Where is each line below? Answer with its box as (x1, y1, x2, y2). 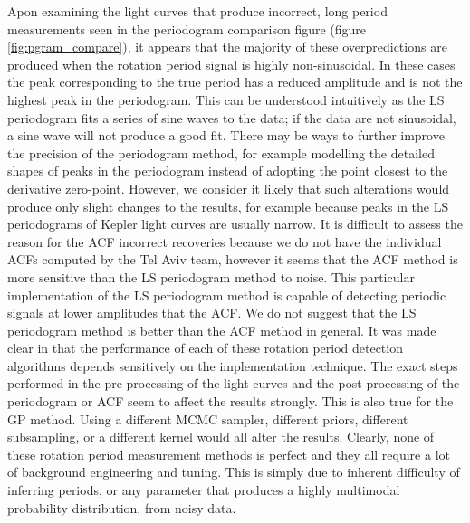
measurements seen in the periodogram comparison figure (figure (7, 19, 367, 38)
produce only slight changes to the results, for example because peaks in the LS (7, 196, 449, 215)
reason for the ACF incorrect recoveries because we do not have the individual (7, 232, 442, 251)
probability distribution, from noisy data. (7, 498, 236, 517)
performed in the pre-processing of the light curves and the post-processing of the (7, 374, 460, 393)
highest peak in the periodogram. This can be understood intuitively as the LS (7, 90, 445, 109)
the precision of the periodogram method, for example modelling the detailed (7, 143, 435, 162)
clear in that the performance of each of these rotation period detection (7, 338, 403, 357)
